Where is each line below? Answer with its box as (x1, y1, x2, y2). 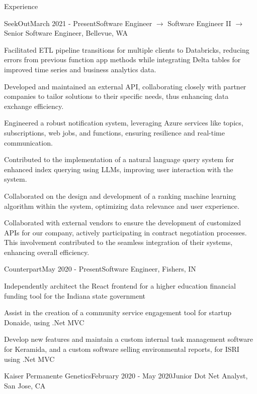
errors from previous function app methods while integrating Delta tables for (4, 54, 241, 65)
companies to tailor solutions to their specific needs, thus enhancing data (4, 91, 229, 101)
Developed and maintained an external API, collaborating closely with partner (4, 81, 246, 91)
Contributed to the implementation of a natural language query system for (4, 154, 234, 165)
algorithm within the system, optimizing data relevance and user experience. (4, 200, 239, 211)
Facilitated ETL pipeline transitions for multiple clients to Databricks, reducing (4, 44, 249, 55)
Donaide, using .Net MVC (4, 317, 84, 327)
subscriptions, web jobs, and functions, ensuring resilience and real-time (4, 127, 225, 138)
